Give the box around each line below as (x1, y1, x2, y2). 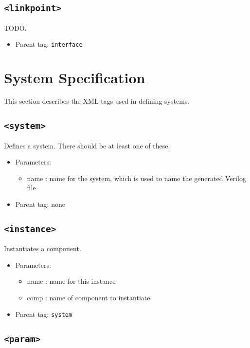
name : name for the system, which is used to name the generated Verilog (27, 173, 246, 183)
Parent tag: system (15, 309, 72, 319)
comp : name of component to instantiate (27, 293, 150, 303)
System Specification (4, 68, 145, 88)
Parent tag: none (15, 199, 65, 209)
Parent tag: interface (15, 39, 83, 49)
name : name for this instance (27, 276, 116, 286)
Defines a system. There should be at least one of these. (4, 140, 170, 150)
